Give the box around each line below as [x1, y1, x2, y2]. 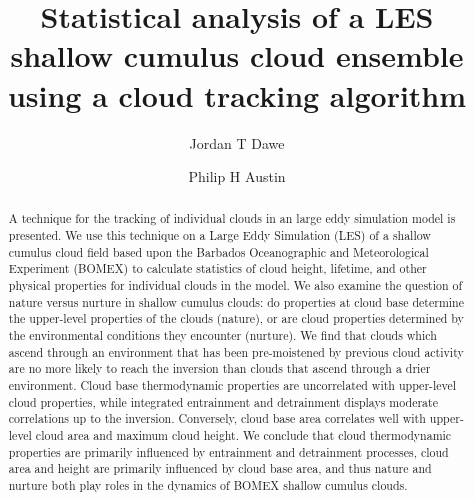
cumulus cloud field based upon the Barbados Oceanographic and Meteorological [8, 243, 429, 260]
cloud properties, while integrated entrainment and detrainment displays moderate [8, 393, 438, 410]
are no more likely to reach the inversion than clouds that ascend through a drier [8, 360, 431, 377]
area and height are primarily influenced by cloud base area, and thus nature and [8, 460, 432, 477]
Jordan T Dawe [189, 132, 285, 153]
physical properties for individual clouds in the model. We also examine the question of [8, 277, 463, 294]
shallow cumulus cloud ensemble [10, 35, 464, 76]
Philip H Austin [188, 166, 286, 187]
